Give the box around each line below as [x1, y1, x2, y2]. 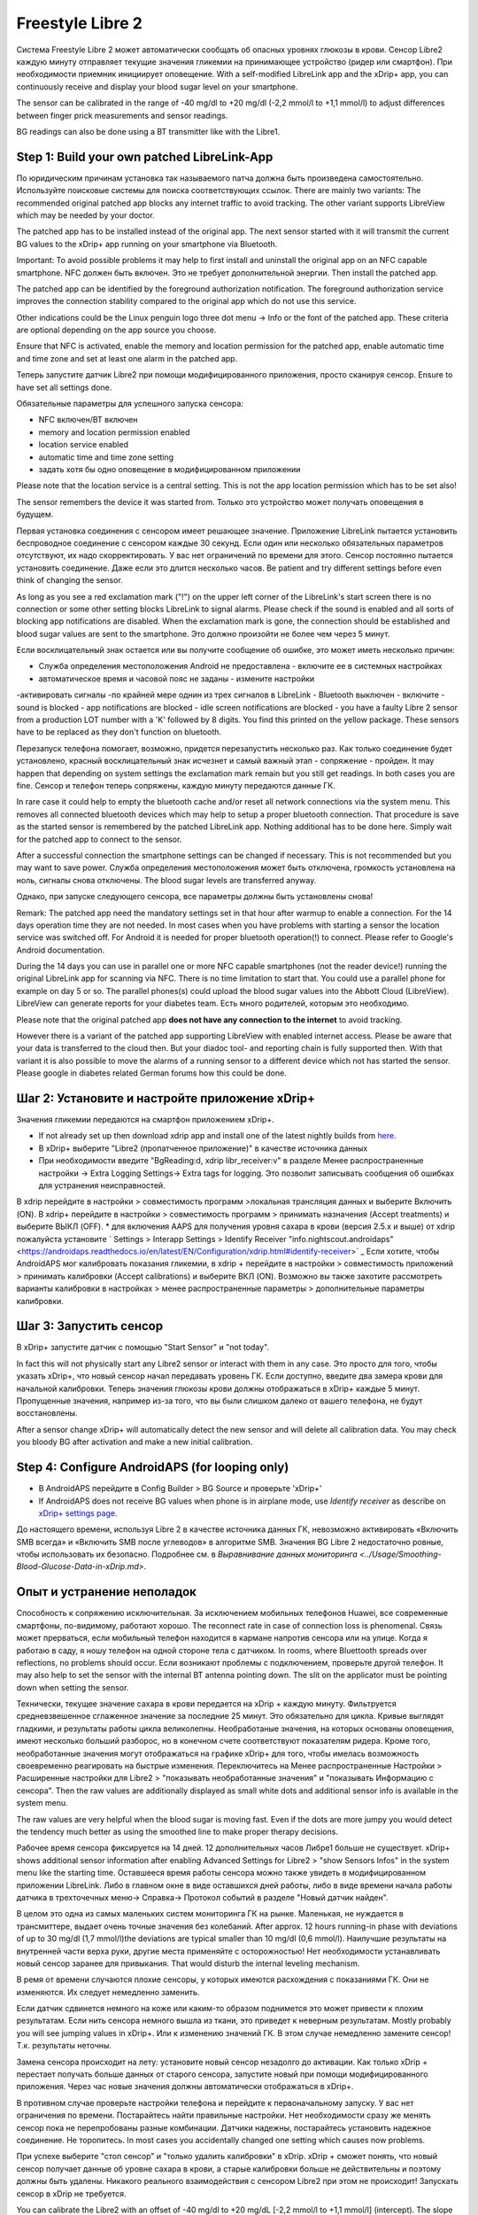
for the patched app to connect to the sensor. [16, 834, 182, 844]
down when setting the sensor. [16, 1682, 129, 1692]
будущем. [16, 509, 54, 520]
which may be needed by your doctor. [16, 209, 155, 221]
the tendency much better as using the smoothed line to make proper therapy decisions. [16, 1826, 338, 1837]
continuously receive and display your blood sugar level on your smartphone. [16, 81, 298, 92]
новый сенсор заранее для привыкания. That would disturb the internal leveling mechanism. [16, 1958, 360, 1969]
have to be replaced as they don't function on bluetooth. [16, 727, 221, 737]
